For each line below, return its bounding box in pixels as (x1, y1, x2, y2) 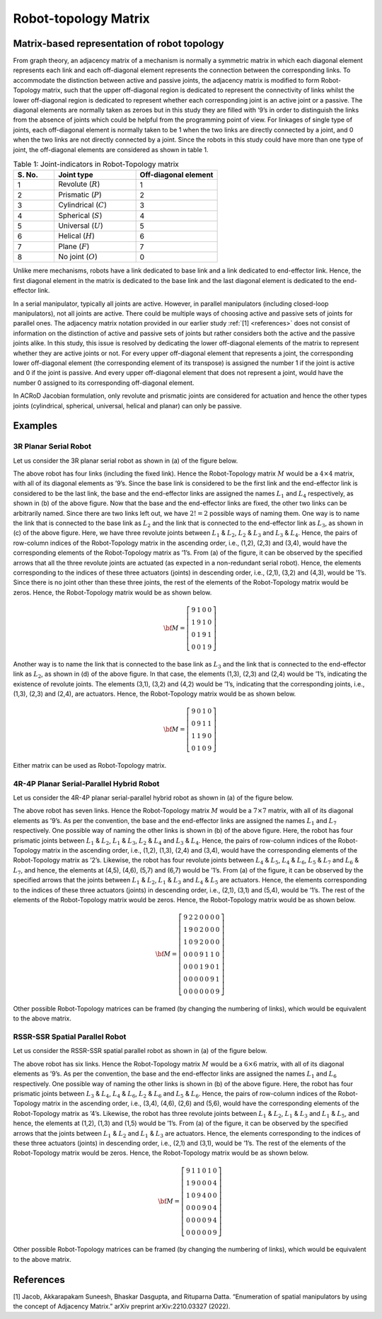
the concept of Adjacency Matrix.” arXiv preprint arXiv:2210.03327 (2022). (13, 1302, 231, 1311)
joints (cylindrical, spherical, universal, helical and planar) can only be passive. (13, 401, 242, 410)
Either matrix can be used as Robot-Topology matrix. (13, 761, 167, 769)
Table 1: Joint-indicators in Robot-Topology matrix (13, 159, 180, 169)
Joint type (57, 170, 93, 180)
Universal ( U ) (57, 220, 104, 230)
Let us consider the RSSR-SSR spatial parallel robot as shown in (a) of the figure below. (13, 1047, 267, 1055)
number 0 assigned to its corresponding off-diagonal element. (13, 379, 195, 387)
